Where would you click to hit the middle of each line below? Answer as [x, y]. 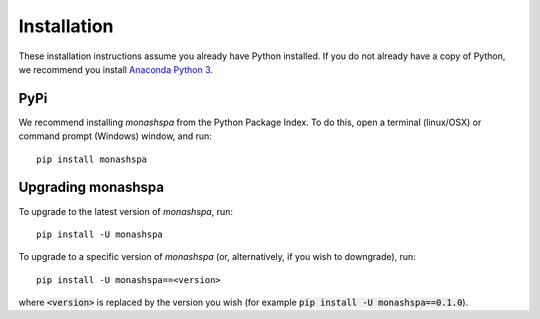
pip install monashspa [92, 159]
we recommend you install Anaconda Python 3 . [116, 69]
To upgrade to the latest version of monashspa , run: [126, 211]
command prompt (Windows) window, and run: [115, 136]
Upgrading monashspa [91, 187]
